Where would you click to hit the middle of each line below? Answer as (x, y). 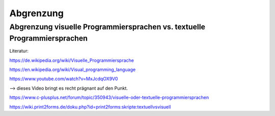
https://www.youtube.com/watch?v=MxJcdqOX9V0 (64, 79)
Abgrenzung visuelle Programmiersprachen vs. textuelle (107, 27)
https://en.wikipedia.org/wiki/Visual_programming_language (73, 70)
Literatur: (19, 51)
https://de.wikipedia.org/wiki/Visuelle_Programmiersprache (72, 60)
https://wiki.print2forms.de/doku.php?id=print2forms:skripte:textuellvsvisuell (90, 107)
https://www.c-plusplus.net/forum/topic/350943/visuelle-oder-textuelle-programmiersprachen (109, 98)
